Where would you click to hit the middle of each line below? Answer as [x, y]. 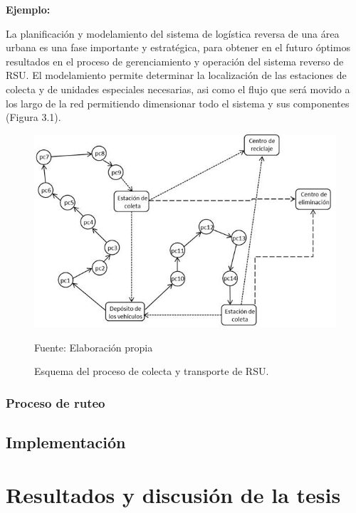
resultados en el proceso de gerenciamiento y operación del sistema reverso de [175, 61]
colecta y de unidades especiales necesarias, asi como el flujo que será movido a [178, 89]
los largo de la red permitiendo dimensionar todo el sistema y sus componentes [178, 103]
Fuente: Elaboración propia [94, 347]
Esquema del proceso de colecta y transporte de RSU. [152, 371]
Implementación [66, 441]
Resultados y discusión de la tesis [173, 494]
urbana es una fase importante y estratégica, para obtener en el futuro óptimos [178, 47]
